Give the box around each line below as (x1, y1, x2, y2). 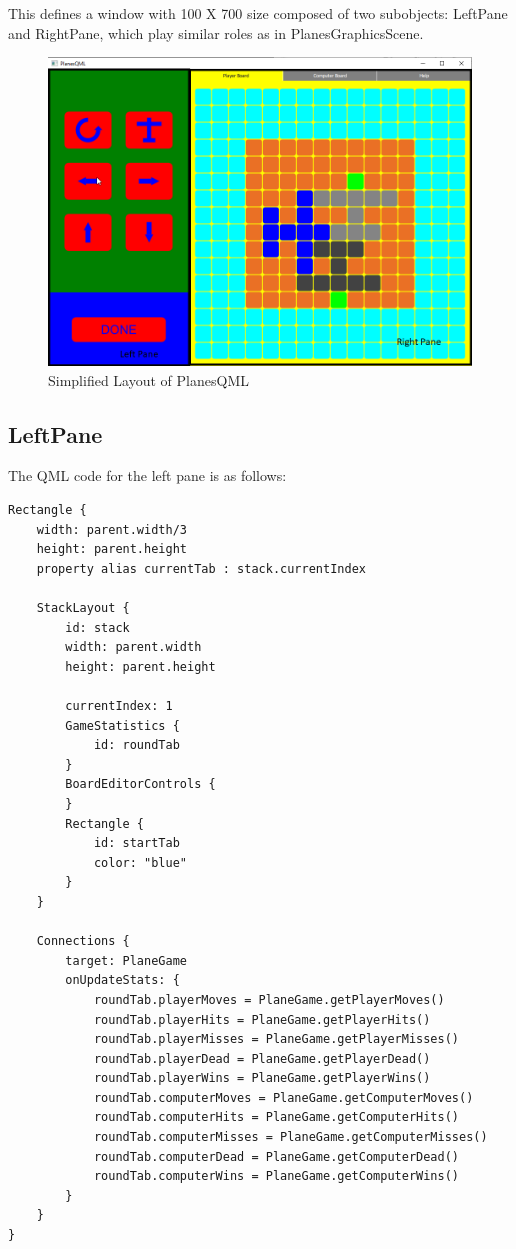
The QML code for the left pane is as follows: (8, 465, 287, 486)
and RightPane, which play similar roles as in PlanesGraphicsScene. (8, 22, 424, 43)
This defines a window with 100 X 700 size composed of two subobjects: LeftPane (8, 3, 508, 23)
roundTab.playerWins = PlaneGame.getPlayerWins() (93, 1071, 431, 1086)
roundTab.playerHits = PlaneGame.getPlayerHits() (93, 1012, 431, 1027)
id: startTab (93, 836, 180, 851)
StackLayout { (36, 601, 130, 616)
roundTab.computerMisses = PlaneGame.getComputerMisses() (93, 1130, 488, 1145)
